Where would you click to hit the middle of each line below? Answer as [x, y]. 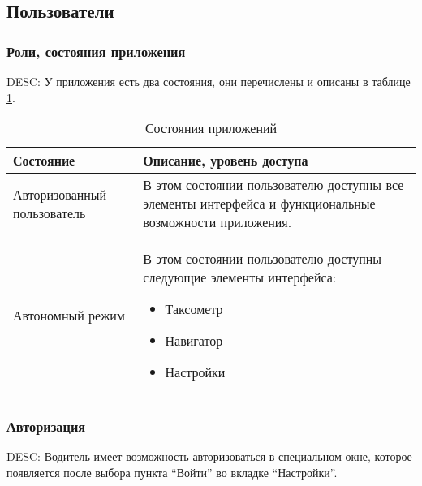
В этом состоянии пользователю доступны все [273, 185]
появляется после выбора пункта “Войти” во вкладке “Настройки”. [172, 472]
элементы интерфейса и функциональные [259, 204]
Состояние [44, 161]
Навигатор [194, 341]
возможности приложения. [217, 222]
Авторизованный [60, 194]
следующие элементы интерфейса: [240, 277]
